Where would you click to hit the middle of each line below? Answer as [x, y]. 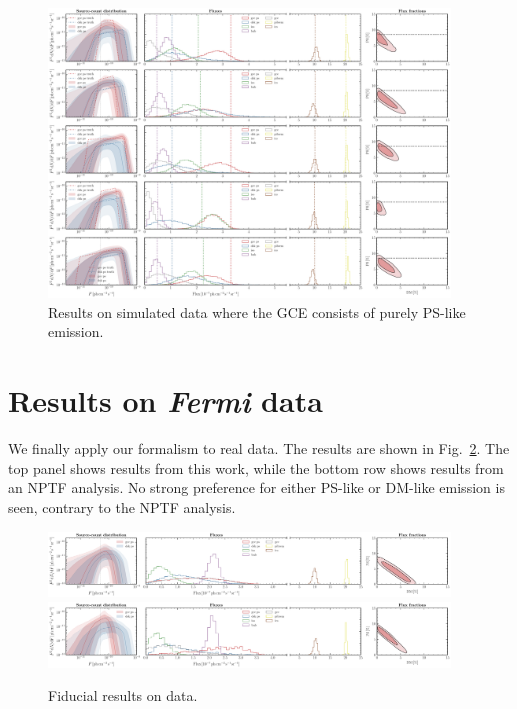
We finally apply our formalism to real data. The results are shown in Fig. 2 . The [259, 448]
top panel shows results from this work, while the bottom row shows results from [256, 467]
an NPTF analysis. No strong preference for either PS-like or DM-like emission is [256, 487]
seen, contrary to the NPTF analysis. [122, 506]
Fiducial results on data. [123, 695]
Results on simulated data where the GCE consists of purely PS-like [257, 311]
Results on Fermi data [165, 401]
